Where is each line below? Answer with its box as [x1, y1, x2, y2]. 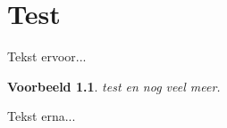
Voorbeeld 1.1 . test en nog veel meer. [7, 76, 221, 95]
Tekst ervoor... [7, 47, 87, 66]
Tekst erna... [7, 107, 76, 125]
